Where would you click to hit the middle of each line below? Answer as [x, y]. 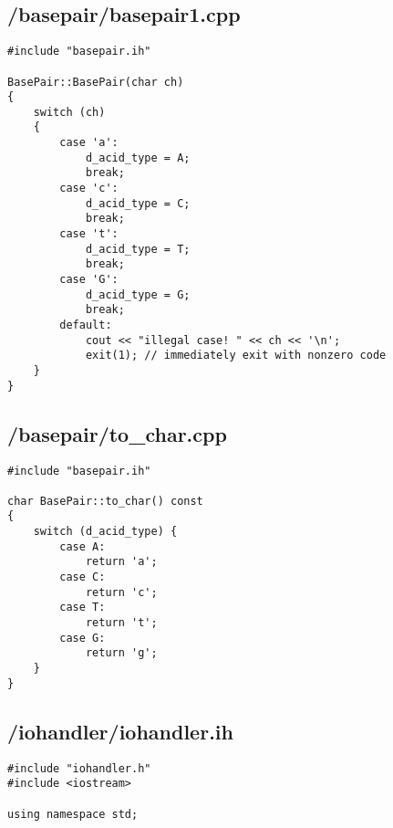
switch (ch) [69, 112]
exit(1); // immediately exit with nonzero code [236, 356]
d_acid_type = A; [138, 157]
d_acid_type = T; [138, 249]
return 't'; [121, 623]
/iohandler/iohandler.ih [120, 731]
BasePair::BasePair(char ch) [96, 82]
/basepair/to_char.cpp [117, 433]
